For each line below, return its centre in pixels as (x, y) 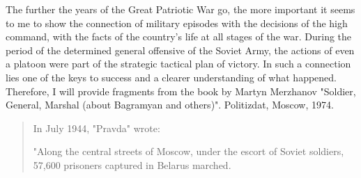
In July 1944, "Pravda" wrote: (97, 128)
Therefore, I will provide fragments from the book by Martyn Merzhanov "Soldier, (181, 91)
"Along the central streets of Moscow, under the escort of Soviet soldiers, (189, 151)
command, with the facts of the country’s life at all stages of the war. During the (179, 37)
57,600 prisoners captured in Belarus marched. (132, 164)
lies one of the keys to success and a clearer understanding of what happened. (171, 77)
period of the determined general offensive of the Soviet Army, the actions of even (180, 50)
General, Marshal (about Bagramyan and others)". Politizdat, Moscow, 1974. (170, 105)
